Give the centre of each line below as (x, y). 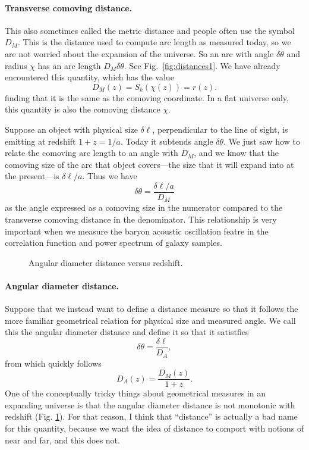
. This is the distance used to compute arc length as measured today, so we (154, 42)
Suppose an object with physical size (71, 129)
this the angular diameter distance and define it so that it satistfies (127, 332)
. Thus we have (110, 176)
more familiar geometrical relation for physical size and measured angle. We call (150, 320)
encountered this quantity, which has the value (89, 77)
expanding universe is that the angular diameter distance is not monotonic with (150, 404)
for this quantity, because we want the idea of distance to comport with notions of (154, 428)
